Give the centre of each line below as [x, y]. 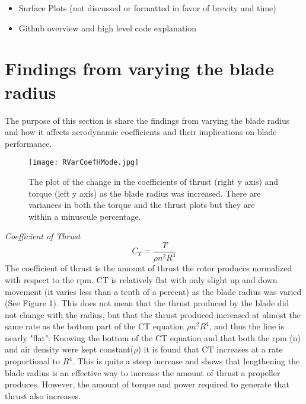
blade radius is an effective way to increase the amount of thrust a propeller [143, 372]
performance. [28, 143]
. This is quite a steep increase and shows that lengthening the [186, 361]
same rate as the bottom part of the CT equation [95, 326]
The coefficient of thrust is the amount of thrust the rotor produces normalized [149, 268]
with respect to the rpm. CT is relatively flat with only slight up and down [141, 279]
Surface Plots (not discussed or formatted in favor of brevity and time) [147, 8]
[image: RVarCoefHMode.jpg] [84, 163]
